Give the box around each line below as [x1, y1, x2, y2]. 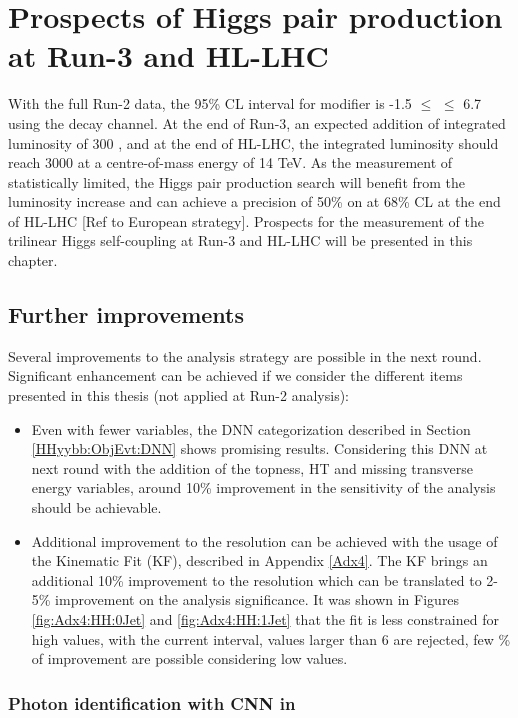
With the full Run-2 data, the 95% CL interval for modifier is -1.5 [8, 93, 412, 114]
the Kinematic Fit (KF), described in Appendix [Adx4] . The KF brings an [31, 550, 488, 571]
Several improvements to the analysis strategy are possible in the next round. [8, 345, 482, 366]
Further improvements [8, 299, 245, 330]
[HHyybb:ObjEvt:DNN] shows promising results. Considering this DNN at [31, 438, 488, 459]
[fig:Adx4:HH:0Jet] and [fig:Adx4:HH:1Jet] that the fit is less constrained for [31, 608, 499, 629]
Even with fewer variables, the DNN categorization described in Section [31, 418, 471, 439]
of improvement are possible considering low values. [31, 648, 348, 669]
